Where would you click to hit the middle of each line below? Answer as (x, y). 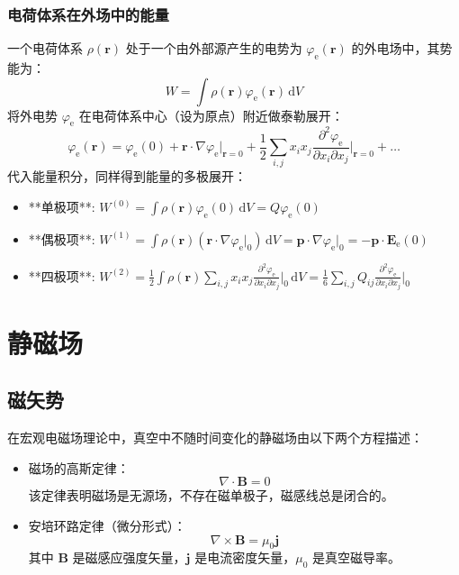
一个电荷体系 (45, 48)
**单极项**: (62, 207)
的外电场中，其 (396, 48)
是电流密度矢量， (245, 557)
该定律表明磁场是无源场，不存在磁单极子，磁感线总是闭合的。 (211, 495)
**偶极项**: (62, 238)
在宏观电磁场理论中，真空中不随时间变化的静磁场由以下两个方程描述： (215, 438)
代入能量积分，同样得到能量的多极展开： (127, 176)
